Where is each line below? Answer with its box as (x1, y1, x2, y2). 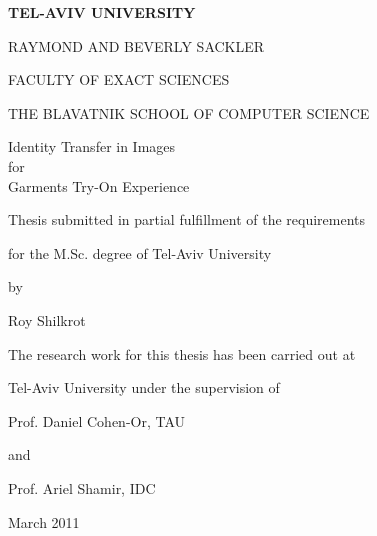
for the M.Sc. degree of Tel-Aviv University (8, 242, 272, 263)
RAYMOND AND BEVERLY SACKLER (8, 35, 265, 56)
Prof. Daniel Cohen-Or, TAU (8, 410, 186, 431)
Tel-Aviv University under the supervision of (8, 377, 280, 398)
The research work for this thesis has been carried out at (8, 343, 356, 364)
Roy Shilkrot (8, 309, 86, 330)
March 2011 (8, 511, 80, 532)
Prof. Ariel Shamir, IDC (8, 477, 156, 498)
